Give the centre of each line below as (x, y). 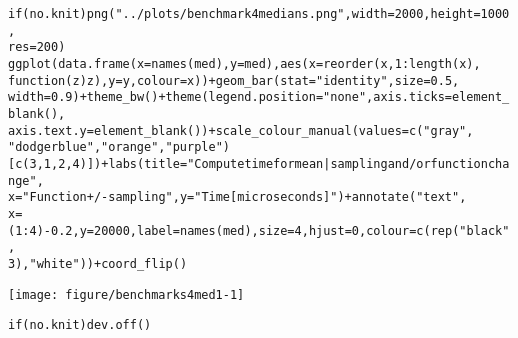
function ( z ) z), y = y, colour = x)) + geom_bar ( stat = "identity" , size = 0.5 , (234, 80)
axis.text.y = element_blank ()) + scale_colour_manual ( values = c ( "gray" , (241, 130)
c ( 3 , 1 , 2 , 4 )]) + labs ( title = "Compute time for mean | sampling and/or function (251, 163)
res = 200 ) (37, 47)
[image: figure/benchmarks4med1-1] (126, 294)
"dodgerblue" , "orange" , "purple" (115, 147)
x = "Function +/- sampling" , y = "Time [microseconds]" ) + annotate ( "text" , (237, 197)
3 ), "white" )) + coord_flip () (98, 263)
